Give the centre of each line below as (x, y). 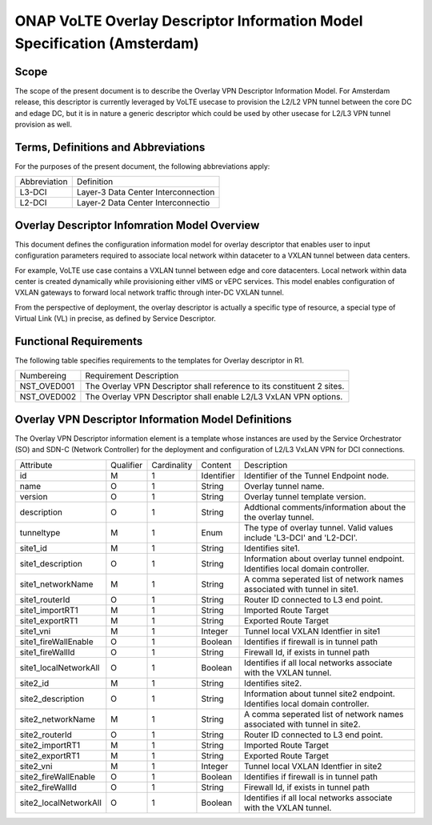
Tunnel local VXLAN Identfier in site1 (312, 631)
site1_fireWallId (47, 652)
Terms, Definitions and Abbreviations (110, 147)
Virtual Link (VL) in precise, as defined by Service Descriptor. (115, 318)
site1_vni (35, 631)
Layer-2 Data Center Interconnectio (143, 202)
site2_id (34, 683)
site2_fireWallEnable (58, 776)
